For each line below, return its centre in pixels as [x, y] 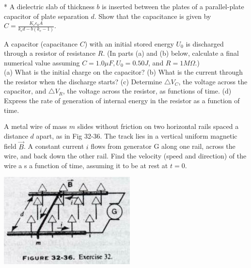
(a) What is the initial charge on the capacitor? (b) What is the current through [124, 72]
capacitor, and [25, 91]
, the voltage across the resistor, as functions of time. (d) [147, 91]
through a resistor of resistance [50, 53]
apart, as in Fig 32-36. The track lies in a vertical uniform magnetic [137, 135]
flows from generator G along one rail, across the [163, 146]
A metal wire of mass [36, 126]
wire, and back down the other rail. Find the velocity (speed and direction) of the [125, 156]
